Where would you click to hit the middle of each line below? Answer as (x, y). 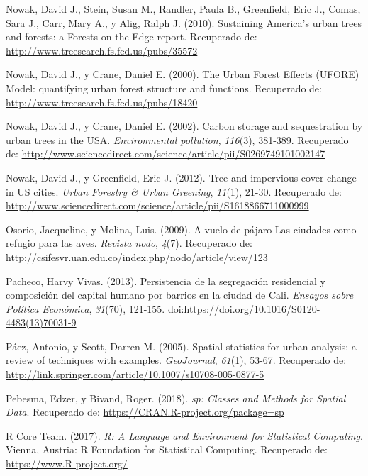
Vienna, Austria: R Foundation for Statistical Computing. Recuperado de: (167, 449)
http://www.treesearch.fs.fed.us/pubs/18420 (102, 102)
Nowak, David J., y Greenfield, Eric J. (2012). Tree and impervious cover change (181, 177)
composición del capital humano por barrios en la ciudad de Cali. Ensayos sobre (180, 295)
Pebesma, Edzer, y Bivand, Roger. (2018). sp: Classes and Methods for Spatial (176, 398)
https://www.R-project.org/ (67, 464)
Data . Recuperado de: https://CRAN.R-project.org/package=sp (145, 412)
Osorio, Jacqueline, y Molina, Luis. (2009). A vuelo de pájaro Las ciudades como (181, 229)
